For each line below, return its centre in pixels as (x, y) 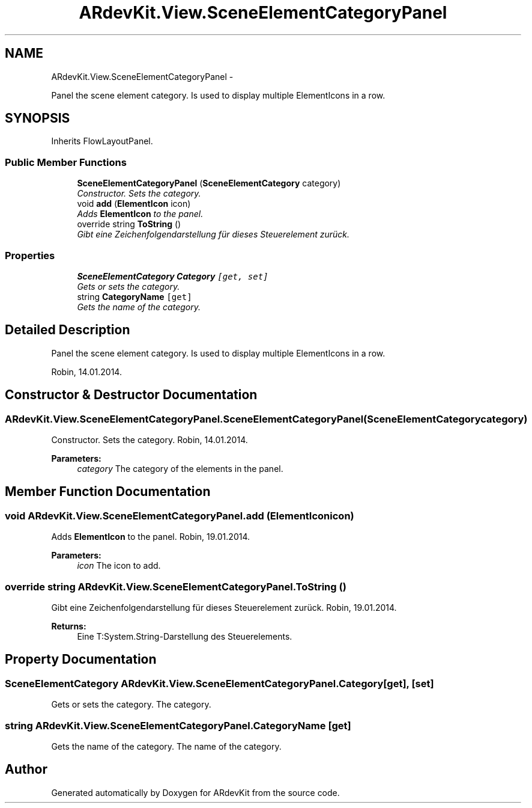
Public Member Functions (66, 162)
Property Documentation (81, 660)
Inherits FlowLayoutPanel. (102, 141)
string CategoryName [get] (135, 296)
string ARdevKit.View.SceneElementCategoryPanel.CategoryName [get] (178, 725)
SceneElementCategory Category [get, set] (173, 276)
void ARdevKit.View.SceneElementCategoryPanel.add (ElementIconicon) (180, 516)
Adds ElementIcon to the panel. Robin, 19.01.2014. (151, 537)
